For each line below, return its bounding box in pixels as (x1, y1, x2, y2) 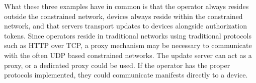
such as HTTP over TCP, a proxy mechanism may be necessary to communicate (4, 40, 252, 50)
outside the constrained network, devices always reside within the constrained (4, 10, 243, 21)
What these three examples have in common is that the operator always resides (4, 1, 249, 11)
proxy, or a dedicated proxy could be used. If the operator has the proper (4, 59, 230, 70)
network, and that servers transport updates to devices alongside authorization (4, 20, 247, 31)
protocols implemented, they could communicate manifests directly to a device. (4, 69, 248, 80)
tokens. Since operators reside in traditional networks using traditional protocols (4, 30, 251, 40)
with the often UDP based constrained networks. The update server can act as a (4, 49, 252, 60)
